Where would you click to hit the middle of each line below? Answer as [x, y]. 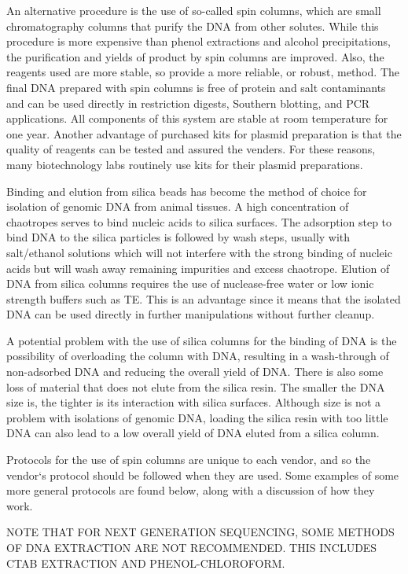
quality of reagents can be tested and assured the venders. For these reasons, [191, 149]
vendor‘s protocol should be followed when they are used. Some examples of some [203, 475]
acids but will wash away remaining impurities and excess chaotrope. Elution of [198, 268]
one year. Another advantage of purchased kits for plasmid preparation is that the [204, 133]
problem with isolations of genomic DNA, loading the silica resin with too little [197, 417]
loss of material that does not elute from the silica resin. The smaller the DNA [196, 386]
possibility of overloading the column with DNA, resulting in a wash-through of [198, 356]
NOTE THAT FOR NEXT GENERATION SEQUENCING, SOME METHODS [200, 532]
